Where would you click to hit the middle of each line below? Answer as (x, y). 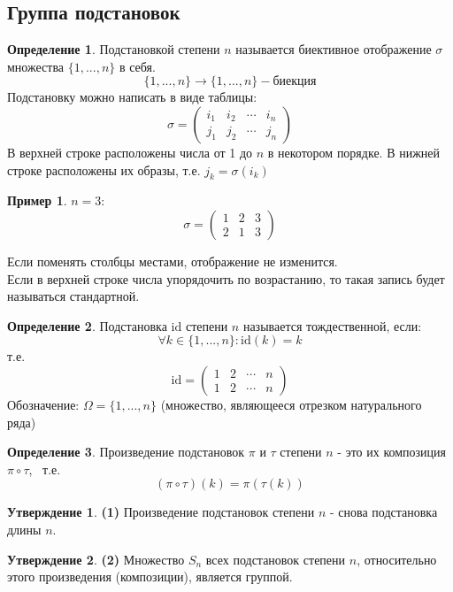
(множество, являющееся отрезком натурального (291, 404)
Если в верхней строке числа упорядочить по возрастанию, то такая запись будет (226, 278)
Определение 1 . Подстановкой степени (114, 49)
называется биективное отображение (334, 49)
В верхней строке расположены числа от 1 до (130, 152)
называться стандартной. (73, 296)
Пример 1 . (37, 200)
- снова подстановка (384, 512)
